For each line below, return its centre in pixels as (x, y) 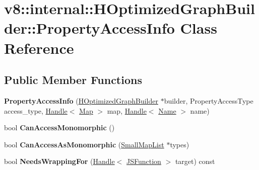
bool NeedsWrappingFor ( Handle (59, 161)
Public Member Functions (73, 80)
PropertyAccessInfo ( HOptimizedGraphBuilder (81, 100)
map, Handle (127, 110)
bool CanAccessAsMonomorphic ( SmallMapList (84, 144)
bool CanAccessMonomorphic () (59, 127)
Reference (39, 48)
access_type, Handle (36, 110)
